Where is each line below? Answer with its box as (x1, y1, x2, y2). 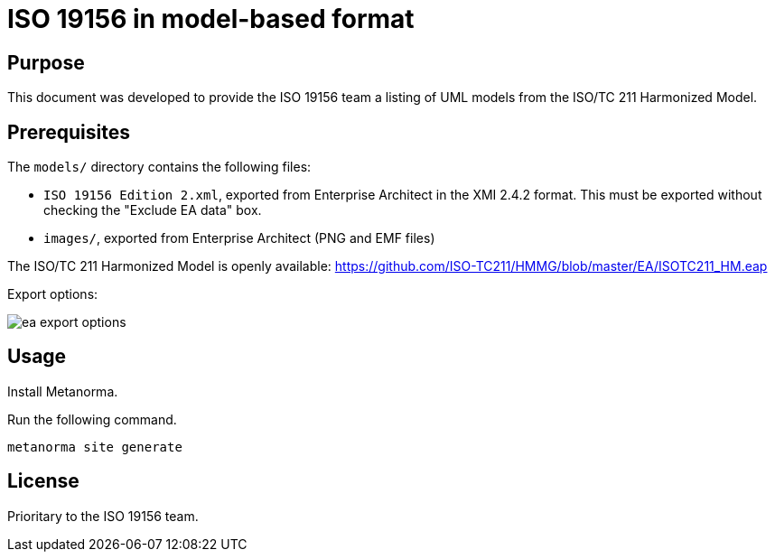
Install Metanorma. (7, 383, 118, 399)
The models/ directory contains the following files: (7, 159, 312, 175)
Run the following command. (7, 411, 177, 427)
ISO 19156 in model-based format (7, 4, 415, 34)
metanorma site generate (7, 439, 182, 454)
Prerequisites (7, 120, 130, 144)
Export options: (7, 286, 98, 303)
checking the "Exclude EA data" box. (43, 202, 262, 219)
